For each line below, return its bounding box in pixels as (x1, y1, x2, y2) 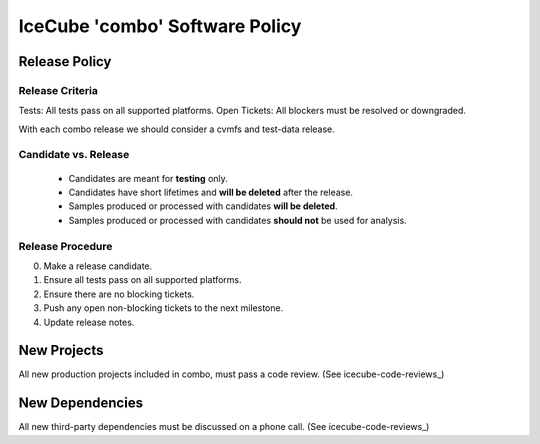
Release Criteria (18, 83, 99, 97)
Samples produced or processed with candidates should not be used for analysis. (68, 214, 407, 226)
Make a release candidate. (43, 260, 153, 272)
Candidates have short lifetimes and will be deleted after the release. (68, 186, 354, 199)
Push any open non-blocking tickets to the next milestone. (43, 302, 284, 314)
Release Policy (18, 53, 112, 70)
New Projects (18, 342, 104, 359)
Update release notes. (43, 316, 135, 328)
